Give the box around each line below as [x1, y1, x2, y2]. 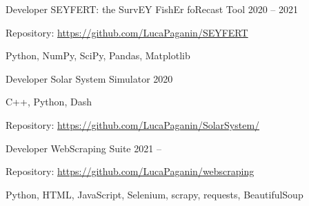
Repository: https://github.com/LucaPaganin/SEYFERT [6, 25, 248, 39]
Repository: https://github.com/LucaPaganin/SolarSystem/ [6, 117, 260, 132]
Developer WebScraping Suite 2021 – [6, 141, 161, 155]
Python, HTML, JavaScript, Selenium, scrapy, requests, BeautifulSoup [6, 187, 303, 201]
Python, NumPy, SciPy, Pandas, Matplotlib [6, 48, 190, 63]
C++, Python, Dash [6, 94, 92, 109]
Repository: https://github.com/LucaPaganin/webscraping [6, 164, 255, 178]
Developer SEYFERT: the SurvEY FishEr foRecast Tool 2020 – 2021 [6, 2, 299, 16]
